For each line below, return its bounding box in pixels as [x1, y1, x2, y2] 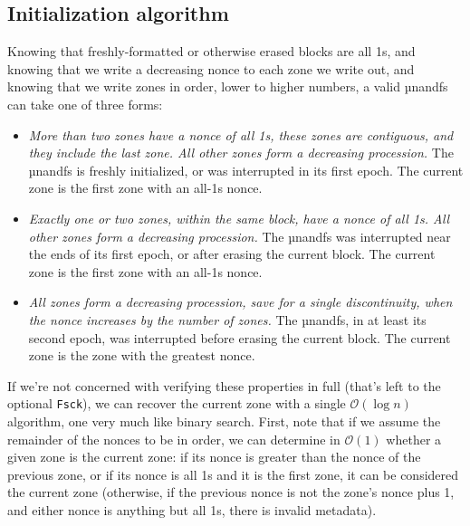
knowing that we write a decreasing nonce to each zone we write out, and [7, 59, 415, 78]
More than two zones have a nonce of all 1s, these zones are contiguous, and [28, 125, 454, 144]
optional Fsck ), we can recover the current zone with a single [7, 394, 346, 413]
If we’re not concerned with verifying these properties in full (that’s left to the [7, 376, 441, 395]
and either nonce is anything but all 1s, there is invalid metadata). [7, 500, 377, 519]
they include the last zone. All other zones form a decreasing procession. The [28, 143, 454, 162]
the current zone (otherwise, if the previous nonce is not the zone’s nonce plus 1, [7, 483, 455, 502]
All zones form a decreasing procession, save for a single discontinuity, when [28, 292, 453, 311]
